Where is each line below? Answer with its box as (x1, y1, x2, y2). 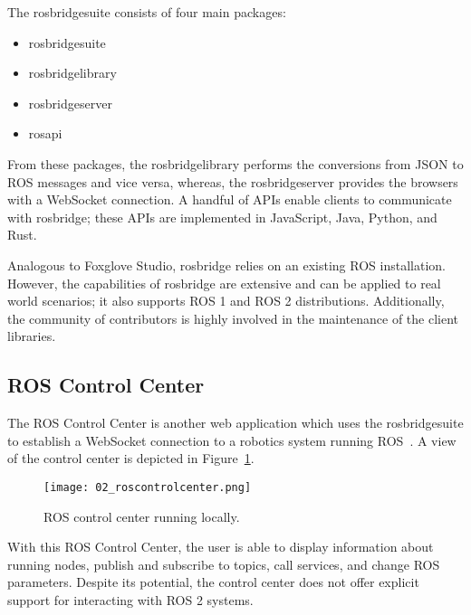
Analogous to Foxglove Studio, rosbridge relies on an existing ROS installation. (7, 255, 446, 274)
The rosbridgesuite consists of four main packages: (7, 3, 286, 21)
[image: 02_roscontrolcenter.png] (43, 480, 252, 494)
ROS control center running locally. (43, 506, 240, 525)
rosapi (28, 124, 62, 143)
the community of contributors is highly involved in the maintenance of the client (7, 308, 459, 327)
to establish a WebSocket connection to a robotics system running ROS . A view (7, 430, 457, 449)
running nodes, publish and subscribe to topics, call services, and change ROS (7, 554, 440, 573)
